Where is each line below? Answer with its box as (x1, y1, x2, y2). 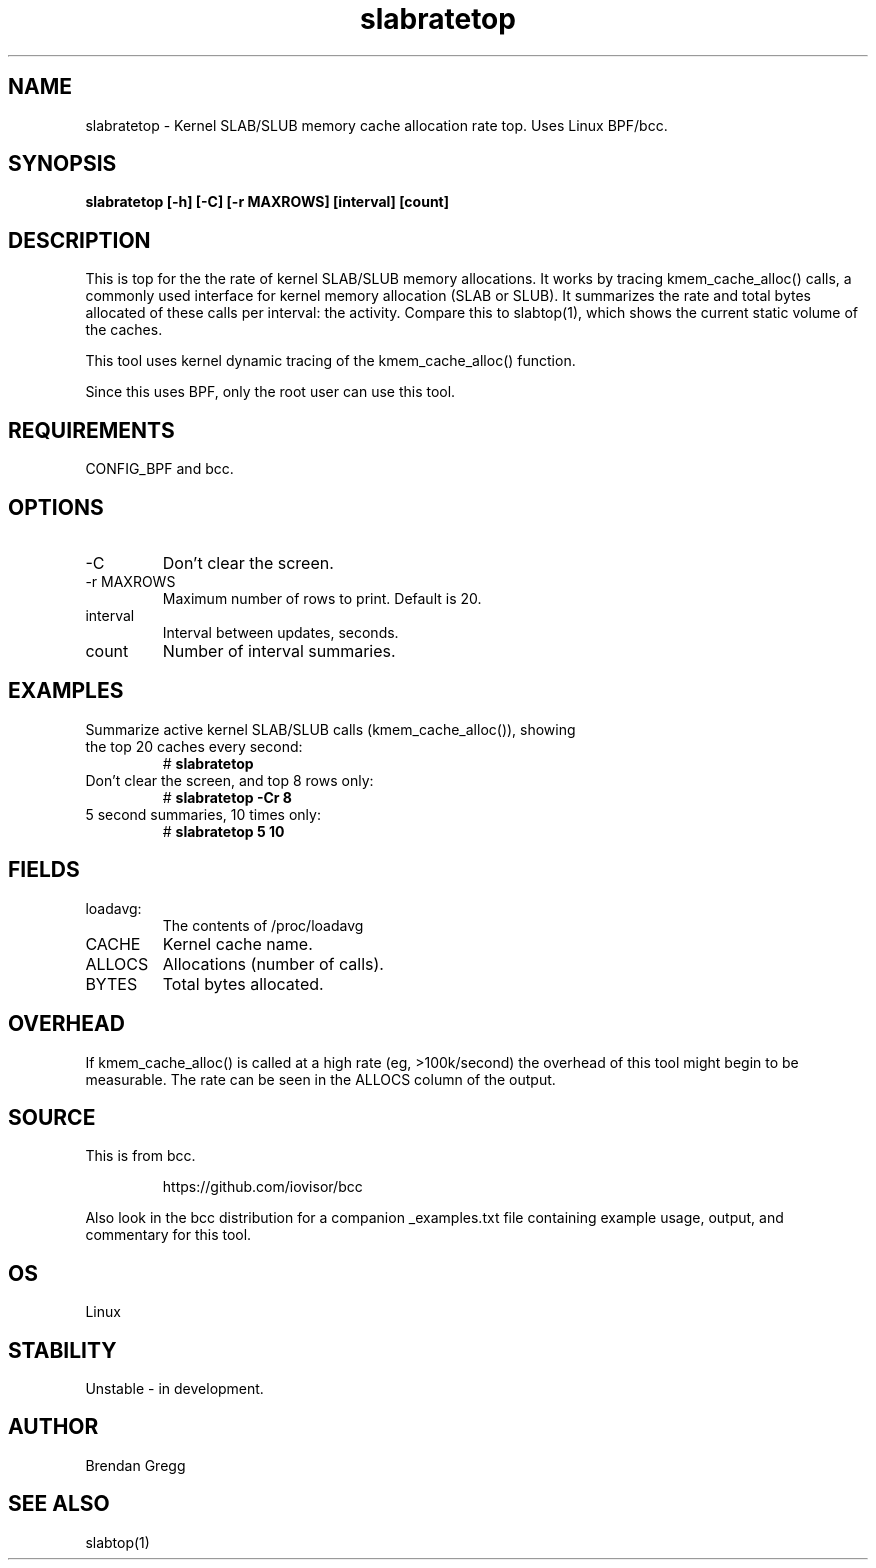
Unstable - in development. (85, 1380, 264, 1398)
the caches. (85, 321, 163, 339)
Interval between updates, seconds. (162, 623, 399, 641)
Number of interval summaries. (162, 640, 396, 661)
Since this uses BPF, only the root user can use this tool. (85, 383, 456, 401)
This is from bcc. (85, 1147, 196, 1165)
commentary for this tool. (85, 1226, 252, 1244)
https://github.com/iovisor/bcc (162, 1178, 363, 1196)
